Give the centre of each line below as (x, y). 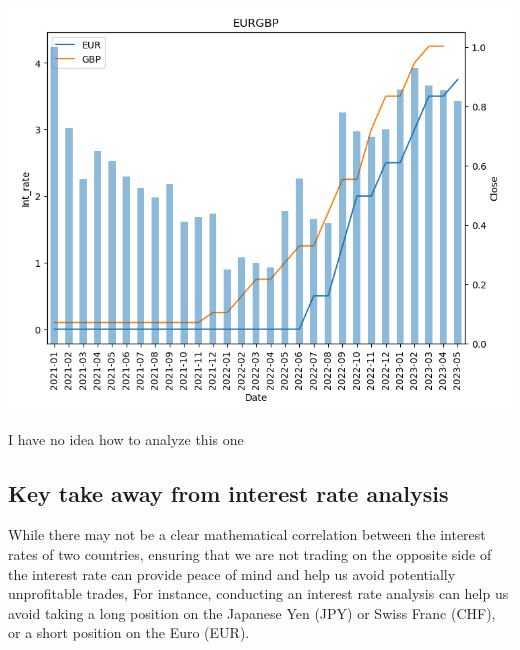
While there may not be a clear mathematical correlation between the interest (247, 534)
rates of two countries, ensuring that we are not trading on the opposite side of (250, 553)
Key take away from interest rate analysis (228, 492)
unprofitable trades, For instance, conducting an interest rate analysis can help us (258, 593)
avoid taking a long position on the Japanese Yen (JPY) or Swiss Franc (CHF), (252, 612)
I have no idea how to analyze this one (126, 438)
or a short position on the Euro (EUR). (129, 632)
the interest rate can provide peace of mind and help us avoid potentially (232, 573)
